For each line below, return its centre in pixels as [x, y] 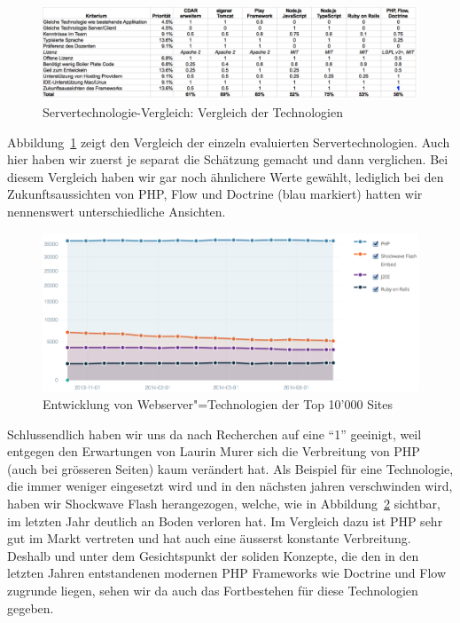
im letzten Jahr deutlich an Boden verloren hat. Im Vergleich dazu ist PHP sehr [225, 520]
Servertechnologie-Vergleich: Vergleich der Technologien [193, 111]
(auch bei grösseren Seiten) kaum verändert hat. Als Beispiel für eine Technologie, [230, 468]
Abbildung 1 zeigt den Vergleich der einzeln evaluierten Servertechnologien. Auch [229, 142]
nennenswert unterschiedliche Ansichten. [117, 211]
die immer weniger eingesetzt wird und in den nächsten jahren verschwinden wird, [230, 486]
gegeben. [31, 607]
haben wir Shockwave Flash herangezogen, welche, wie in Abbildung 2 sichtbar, [224, 504]
